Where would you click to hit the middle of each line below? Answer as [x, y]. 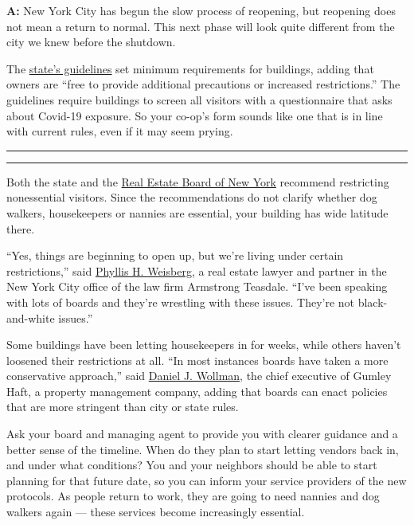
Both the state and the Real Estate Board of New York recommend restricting [198, 181]
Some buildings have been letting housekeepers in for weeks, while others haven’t [204, 345]
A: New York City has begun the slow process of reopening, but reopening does [201, 10]
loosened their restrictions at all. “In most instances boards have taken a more [197, 360]
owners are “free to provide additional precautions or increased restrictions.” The [203, 84]
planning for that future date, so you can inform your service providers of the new [207, 480]
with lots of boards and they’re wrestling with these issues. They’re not [181, 302]
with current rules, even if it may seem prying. [120, 131]
